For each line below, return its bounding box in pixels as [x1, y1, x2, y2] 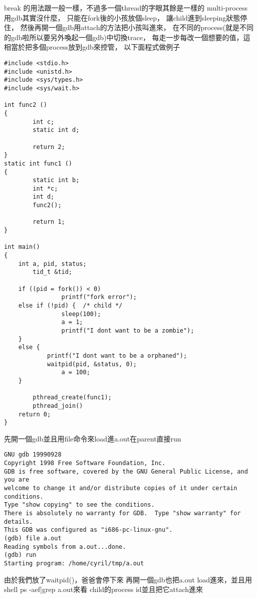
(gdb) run [4, 551, 37, 559]
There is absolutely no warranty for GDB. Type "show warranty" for [4, 510, 241, 517]
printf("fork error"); [61, 293, 137, 301]
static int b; [33, 177, 80, 184]
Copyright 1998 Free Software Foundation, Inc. [4, 460, 166, 467]
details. [4, 518, 33, 525]
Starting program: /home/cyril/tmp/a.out [4, 559, 144, 567]
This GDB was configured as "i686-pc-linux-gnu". [4, 526, 173, 534]
